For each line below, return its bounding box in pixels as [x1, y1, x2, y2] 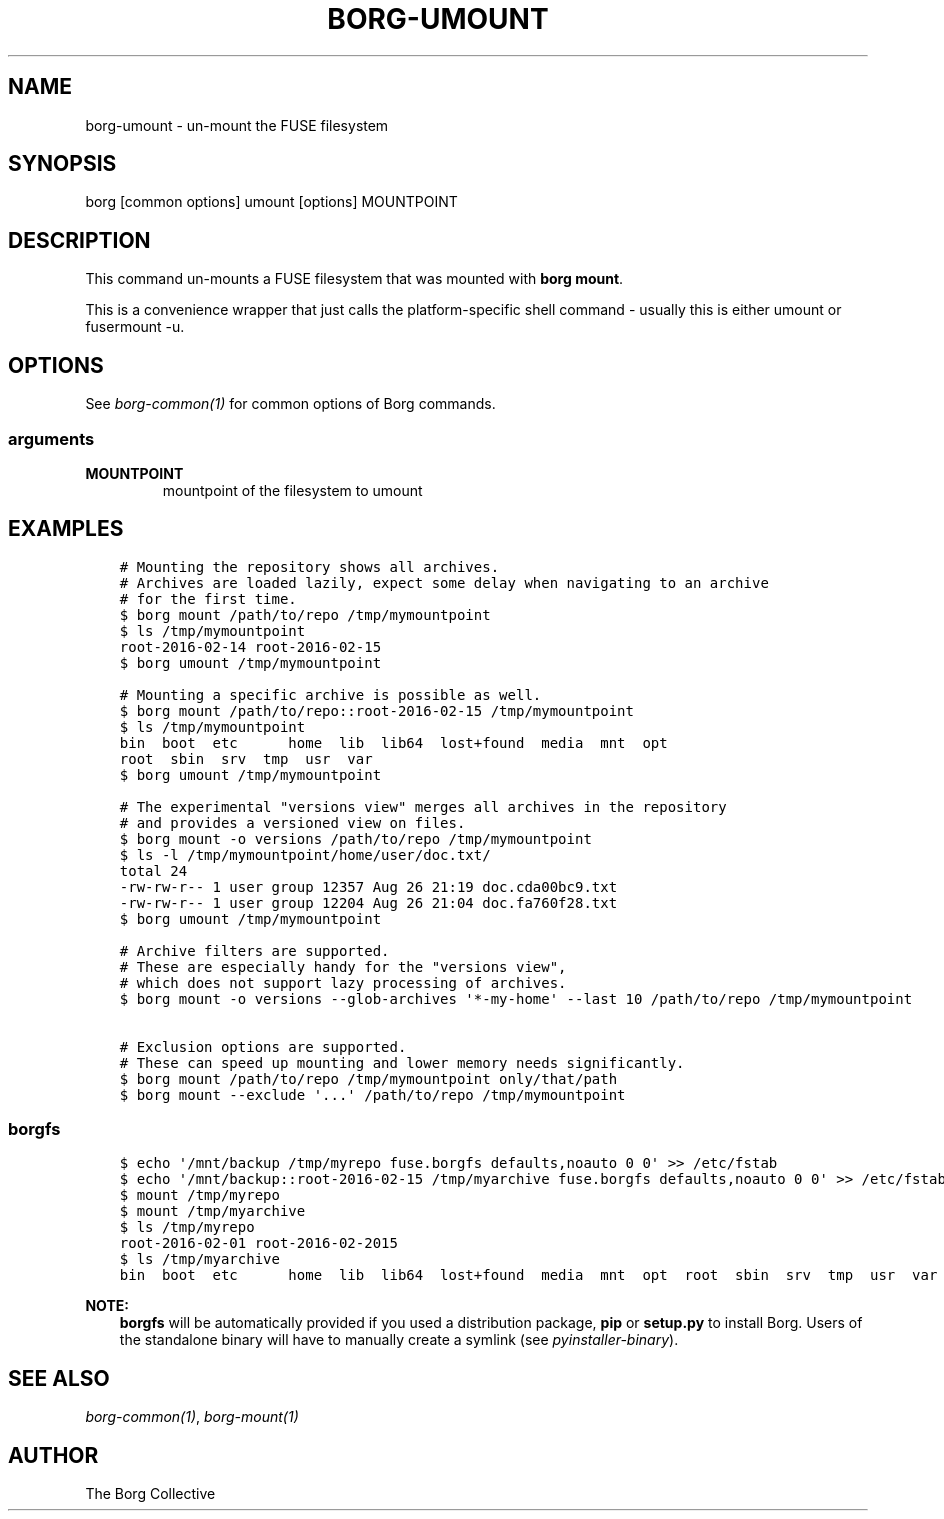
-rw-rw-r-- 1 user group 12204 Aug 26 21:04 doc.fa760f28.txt [119, 894, 618, 911]
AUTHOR [8, 1442, 99, 1468]
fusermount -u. [85, 318, 185, 336]
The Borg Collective [85, 1485, 216, 1503]
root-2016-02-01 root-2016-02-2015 [119, 1235, 398, 1252]
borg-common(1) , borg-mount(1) [85, 1408, 299, 1426]
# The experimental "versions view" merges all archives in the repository [119, 798, 727, 815]
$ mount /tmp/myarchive [119, 1203, 306, 1220]
